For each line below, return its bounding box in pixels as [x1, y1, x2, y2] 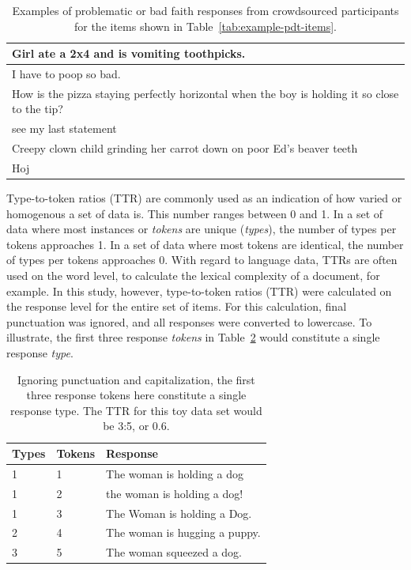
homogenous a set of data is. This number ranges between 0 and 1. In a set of [6, 205, 383, 221]
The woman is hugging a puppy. [106, 524, 261, 541]
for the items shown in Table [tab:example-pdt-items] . [74, 17, 337, 34]
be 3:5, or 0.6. [103, 417, 170, 434]
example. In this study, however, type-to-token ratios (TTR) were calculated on [6, 282, 392, 299]
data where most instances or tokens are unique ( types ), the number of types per [6, 221, 397, 237]
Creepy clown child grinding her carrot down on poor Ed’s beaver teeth [12, 140, 358, 157]
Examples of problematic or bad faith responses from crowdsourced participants [12, 2, 399, 18]
